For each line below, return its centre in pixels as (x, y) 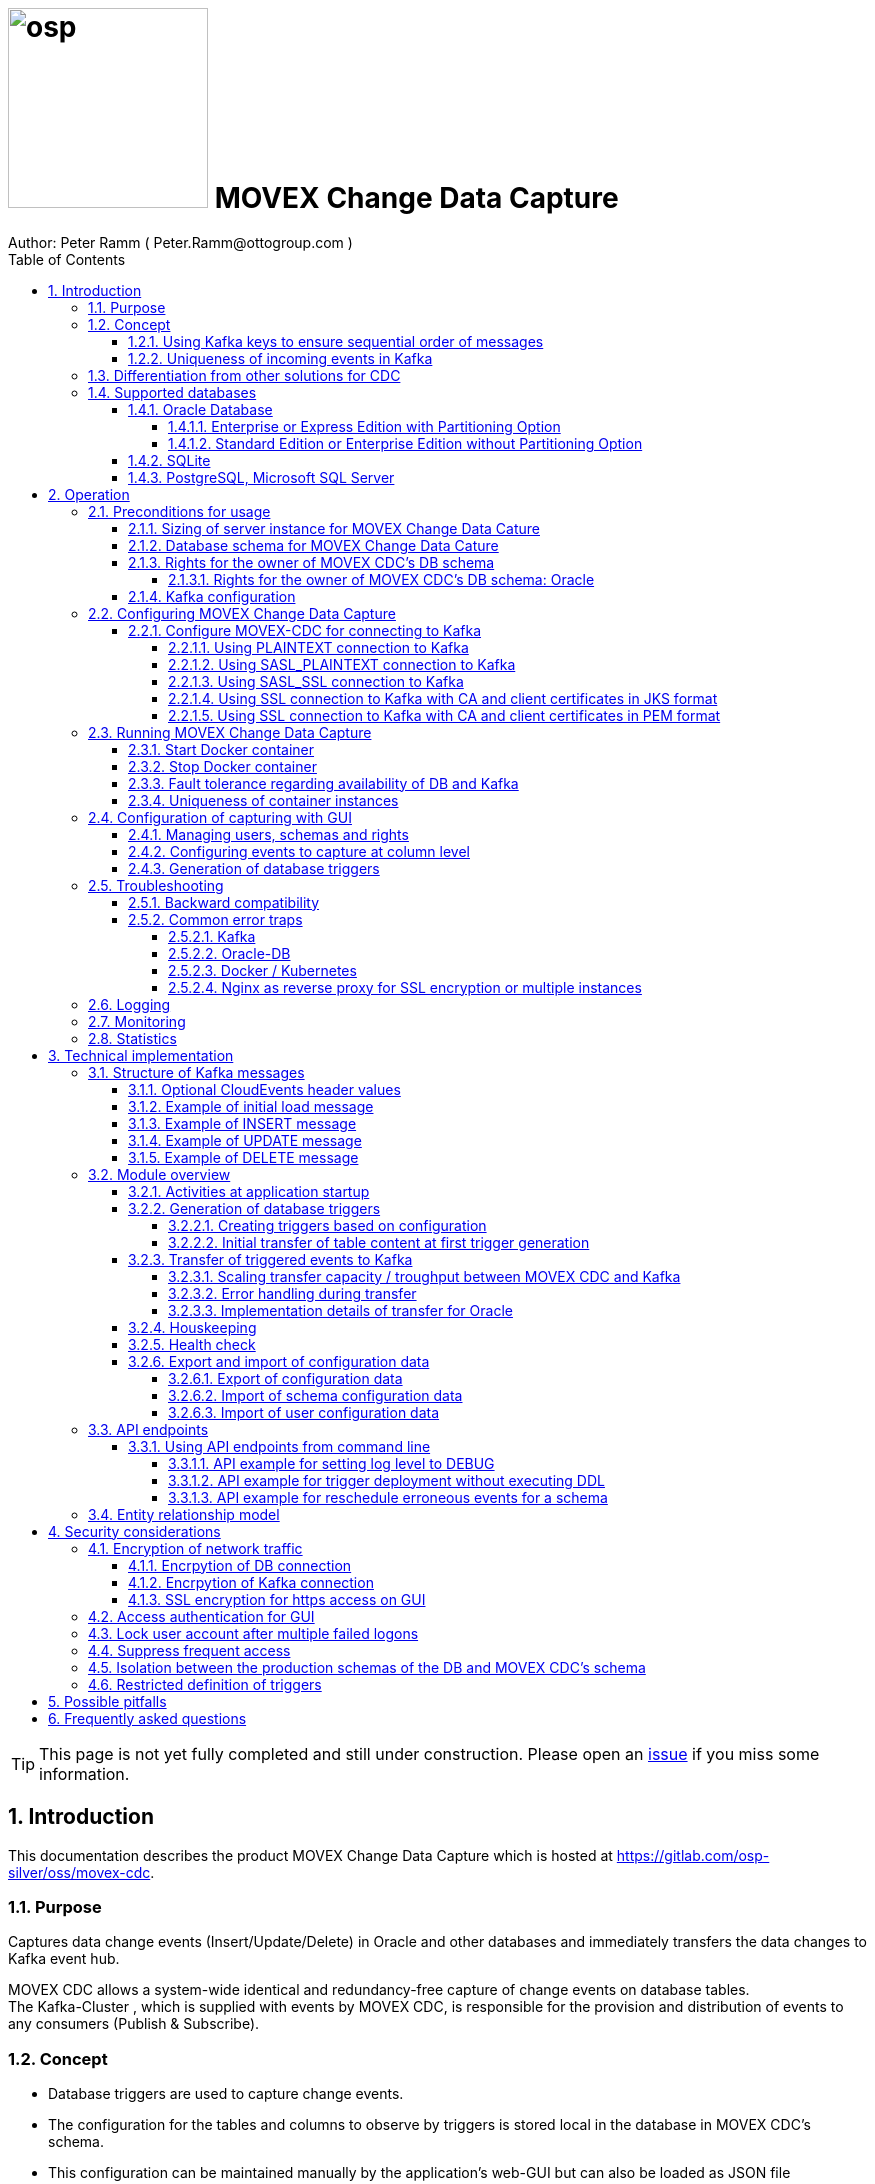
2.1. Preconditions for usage (179, 511)
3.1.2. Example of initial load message (251, 1106)
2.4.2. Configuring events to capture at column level (299, 851)
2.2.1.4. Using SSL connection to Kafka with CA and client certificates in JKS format (443, 698)
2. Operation (89, 494)
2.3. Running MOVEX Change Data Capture (230, 732)
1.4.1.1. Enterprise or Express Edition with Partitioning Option (364, 426)
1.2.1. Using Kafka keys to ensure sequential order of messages (336, 341)
